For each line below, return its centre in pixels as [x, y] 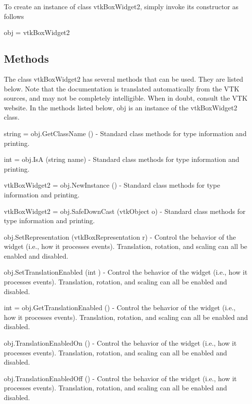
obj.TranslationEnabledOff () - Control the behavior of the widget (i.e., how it [120, 378]
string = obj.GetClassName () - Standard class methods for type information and [125, 133]
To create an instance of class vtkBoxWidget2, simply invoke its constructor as [121, 6]
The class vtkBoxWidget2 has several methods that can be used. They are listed [124, 79]
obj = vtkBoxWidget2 [37, 32]
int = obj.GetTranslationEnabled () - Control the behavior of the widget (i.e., [120, 307]
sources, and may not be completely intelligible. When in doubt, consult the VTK [126, 98]
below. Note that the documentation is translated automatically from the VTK [122, 88]
